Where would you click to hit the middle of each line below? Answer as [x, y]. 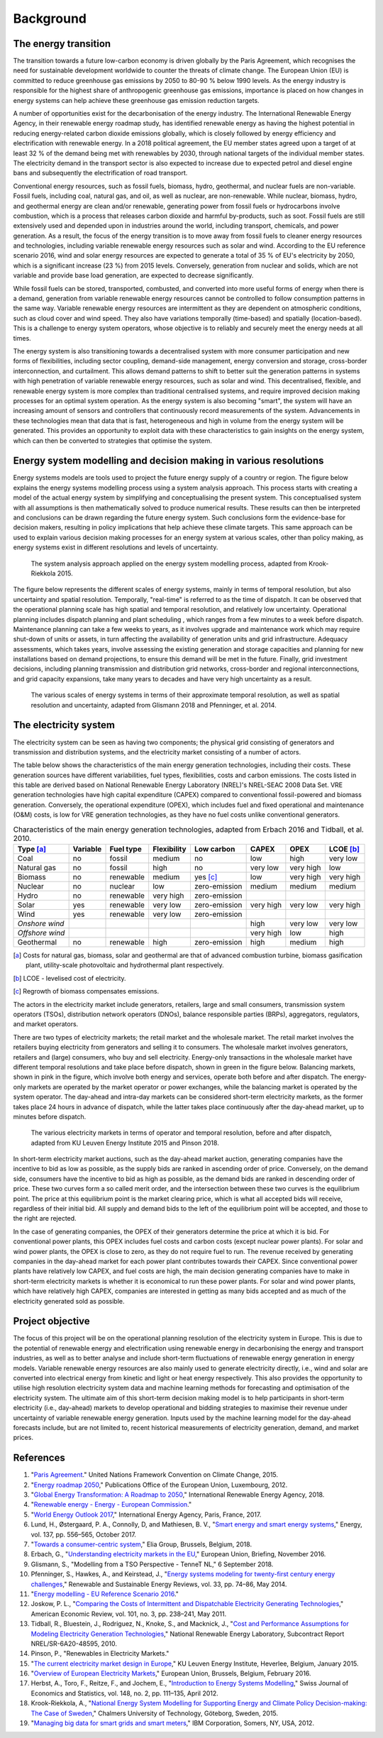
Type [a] [32, 849]
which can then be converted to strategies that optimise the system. [113, 441]
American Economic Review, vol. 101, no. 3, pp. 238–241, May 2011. [129, 1614]
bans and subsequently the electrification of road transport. [100, 173]
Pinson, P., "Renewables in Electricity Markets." [100, 1654]
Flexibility [170, 849]
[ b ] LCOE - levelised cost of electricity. [70, 978]
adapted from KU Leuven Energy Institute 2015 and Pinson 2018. [125, 1143]
